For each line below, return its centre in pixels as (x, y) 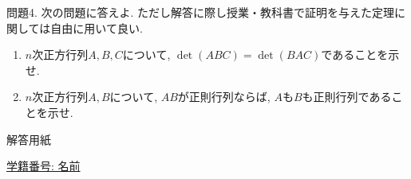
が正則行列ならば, (224, 97)
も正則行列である (347, 97)
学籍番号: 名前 (43, 166)
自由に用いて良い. (97, 27)
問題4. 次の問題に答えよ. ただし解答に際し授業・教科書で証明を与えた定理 (201, 12)
